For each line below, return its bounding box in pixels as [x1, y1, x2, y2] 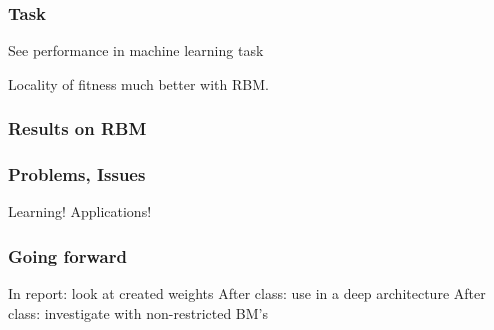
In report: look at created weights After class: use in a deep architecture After [8, 283, 486, 304]
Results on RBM [8, 116, 147, 141]
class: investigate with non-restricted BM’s [8, 302, 269, 323]
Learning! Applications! [8, 201, 152, 222]
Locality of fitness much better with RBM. [8, 73, 269, 94]
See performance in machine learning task [8, 40, 264, 61]
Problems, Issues [8, 162, 146, 187]
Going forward [8, 243, 127, 268]
